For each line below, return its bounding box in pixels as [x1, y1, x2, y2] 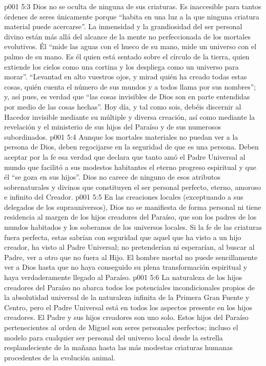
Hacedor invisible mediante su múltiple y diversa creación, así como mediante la [4, 111, 255, 122]
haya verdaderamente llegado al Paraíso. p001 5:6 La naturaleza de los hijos [4, 272, 242, 283]
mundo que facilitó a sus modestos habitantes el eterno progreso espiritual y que [4, 161, 256, 172]
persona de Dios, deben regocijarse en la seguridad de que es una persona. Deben [4, 141, 259, 152]
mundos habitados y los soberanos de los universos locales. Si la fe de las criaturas [4, 222, 262, 232]
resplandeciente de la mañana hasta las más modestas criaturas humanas [4, 342, 233, 353]
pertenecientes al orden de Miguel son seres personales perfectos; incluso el [4, 322, 238, 332]
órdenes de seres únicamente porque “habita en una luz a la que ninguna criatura [4, 11, 259, 21]
